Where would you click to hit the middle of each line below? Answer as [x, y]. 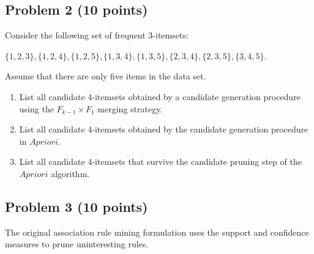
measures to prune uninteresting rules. [77, 244]
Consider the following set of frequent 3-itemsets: [97, 35]
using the [36, 108]
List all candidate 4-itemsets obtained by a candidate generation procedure [160, 96]
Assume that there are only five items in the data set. [106, 76]
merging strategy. [130, 108]
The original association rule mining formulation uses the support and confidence [157, 232]
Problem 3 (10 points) [77, 206]
